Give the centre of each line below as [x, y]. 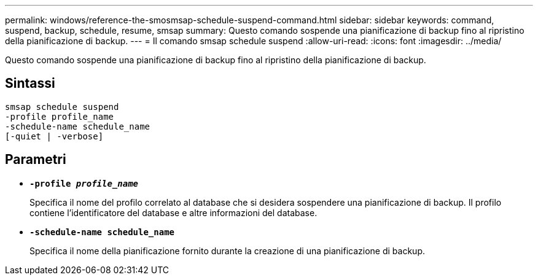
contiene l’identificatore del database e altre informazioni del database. [173, 212]
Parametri [36, 160]
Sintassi [30, 84]
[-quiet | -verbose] [54, 136]
